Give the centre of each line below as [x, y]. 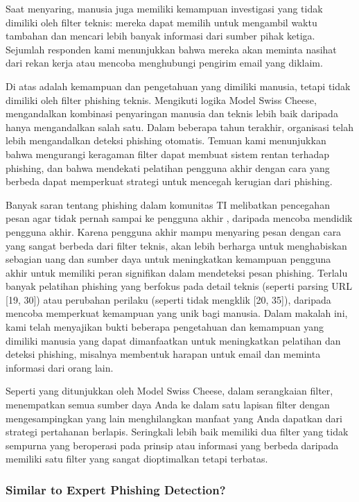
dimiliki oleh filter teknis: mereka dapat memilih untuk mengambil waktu [161, 22]
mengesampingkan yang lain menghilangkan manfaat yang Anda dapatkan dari [174, 418]
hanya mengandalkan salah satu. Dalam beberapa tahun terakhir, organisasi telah [179, 127]
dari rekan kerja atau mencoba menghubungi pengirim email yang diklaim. [164, 63]
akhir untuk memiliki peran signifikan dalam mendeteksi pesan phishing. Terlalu [177, 272]
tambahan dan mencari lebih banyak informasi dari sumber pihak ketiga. [160, 36]
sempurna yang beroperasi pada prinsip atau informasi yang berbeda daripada [172, 445]
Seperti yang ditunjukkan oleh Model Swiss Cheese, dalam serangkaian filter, [169, 391]
